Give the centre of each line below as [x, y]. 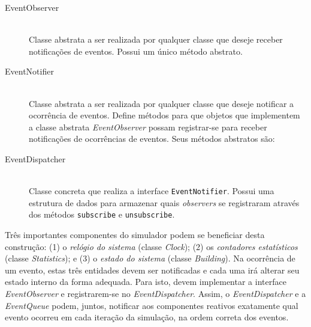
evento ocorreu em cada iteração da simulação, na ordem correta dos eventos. [147, 317]
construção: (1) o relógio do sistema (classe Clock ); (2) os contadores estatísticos [151, 246]
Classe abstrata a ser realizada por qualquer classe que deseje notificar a [161, 103]
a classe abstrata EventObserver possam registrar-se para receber [148, 127]
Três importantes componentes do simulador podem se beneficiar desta [135, 235]
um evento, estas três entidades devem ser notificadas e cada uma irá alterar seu [152, 270]
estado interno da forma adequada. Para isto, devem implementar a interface [146, 282]
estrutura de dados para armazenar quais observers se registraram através [164, 202]
